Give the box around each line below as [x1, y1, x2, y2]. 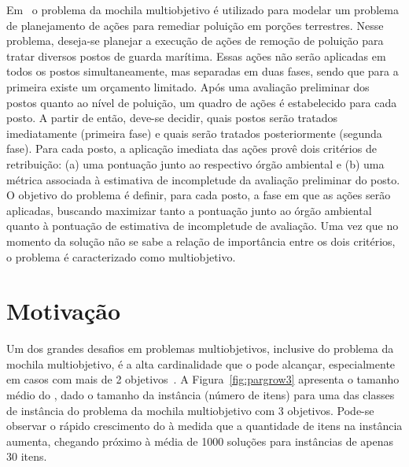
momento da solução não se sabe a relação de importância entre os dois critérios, [6, 232, 396, 249]
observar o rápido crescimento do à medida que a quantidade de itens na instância [6, 417, 403, 434]
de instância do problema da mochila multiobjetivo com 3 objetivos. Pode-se [6, 402, 374, 418]
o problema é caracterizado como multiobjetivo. [6, 248, 236, 265]
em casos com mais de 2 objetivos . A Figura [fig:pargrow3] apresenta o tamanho [6, 371, 400, 387]
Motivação [6, 295, 121, 327]
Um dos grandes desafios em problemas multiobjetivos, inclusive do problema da [6, 340, 394, 357]
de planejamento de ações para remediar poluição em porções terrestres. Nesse [6, 17, 384, 33]
